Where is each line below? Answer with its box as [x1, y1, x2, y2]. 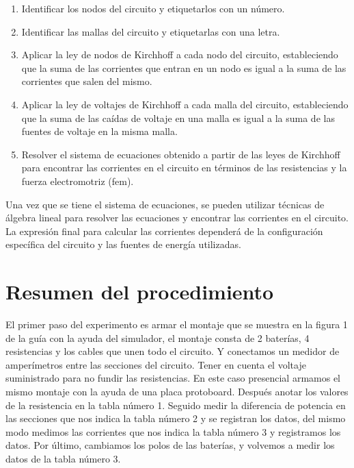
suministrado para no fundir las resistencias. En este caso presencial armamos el [5, 371, 340, 385]
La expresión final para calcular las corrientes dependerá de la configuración [5, 223, 323, 238]
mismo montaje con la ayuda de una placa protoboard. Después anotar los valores [5, 384, 349, 398]
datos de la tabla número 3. [5, 451, 121, 465]
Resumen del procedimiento [5, 278, 274, 306]
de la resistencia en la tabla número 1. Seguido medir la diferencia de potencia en [5, 397, 346, 412]
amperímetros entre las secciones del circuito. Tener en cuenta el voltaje [5, 357, 306, 371]
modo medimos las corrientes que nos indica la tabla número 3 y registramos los [5, 424, 341, 439]
